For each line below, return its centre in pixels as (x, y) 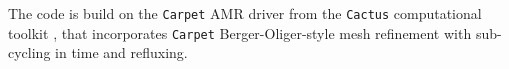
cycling (29, 52)
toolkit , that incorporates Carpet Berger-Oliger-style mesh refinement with (240, 32)
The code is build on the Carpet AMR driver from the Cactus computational (245, 13)
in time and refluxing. (121, 52)
